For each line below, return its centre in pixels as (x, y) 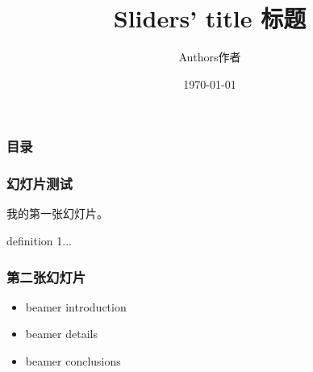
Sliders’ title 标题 (210, 18)
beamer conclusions (73, 361)
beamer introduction (76, 306)
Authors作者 (210, 57)
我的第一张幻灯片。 (57, 213)
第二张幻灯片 (46, 276)
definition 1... (39, 241)
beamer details (61, 334)
